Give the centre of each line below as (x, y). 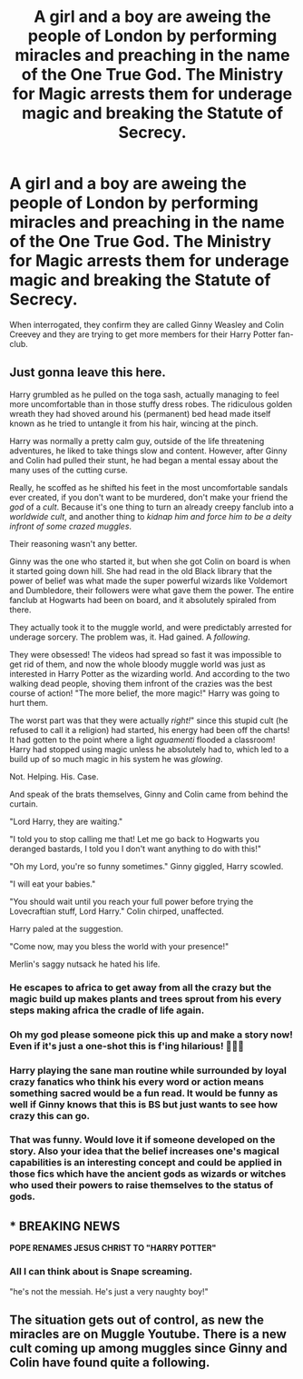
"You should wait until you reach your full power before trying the (132, 901)
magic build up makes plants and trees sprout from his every (146, 998)
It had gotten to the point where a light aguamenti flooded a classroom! (142, 739)
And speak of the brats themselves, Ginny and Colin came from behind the (149, 794)
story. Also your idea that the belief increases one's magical (144, 1151)
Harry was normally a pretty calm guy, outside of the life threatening (137, 441)
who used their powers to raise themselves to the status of (142, 1186)
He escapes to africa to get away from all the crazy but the (141, 987)
